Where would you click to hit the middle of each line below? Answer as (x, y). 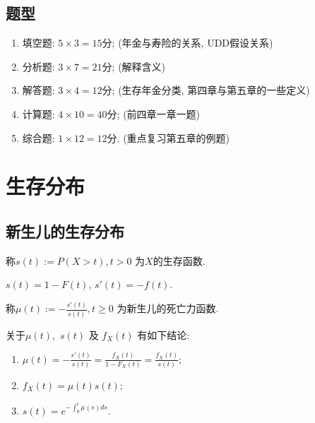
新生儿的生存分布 (65, 231)
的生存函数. (179, 260)
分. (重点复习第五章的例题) (168, 137)
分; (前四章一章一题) (154, 113)
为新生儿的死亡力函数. (168, 308)
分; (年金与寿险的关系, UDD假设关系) (188, 43)
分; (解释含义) (134, 66)
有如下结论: (164, 334)
